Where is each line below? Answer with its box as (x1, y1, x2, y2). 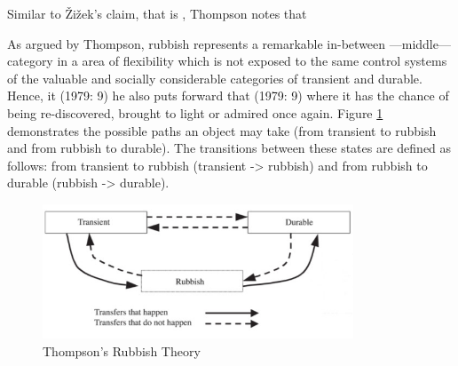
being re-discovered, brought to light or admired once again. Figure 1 (7, 103, 383, 122)
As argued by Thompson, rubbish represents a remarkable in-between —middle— (7, 34, 451, 52)
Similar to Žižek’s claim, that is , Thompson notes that (7, 4, 307, 22)
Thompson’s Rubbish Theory (43, 341, 201, 360)
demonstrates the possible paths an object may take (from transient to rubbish (7, 121, 437, 139)
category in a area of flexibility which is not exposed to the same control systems (7, 52, 447, 70)
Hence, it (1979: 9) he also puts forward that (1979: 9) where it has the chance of (7, 86, 449, 105)
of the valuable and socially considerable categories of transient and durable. (7, 68, 422, 87)
